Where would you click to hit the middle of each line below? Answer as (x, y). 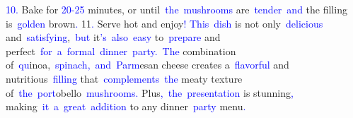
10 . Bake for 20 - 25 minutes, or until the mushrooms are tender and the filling (176, 9)
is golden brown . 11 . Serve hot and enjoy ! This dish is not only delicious (164, 23)
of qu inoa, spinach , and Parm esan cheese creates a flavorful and (147, 65)
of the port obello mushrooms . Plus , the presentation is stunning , (150, 92)
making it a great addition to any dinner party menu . (126, 106)
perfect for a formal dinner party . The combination (121, 51)
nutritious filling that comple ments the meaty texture (124, 78)
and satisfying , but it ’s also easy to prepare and (113, 37)
